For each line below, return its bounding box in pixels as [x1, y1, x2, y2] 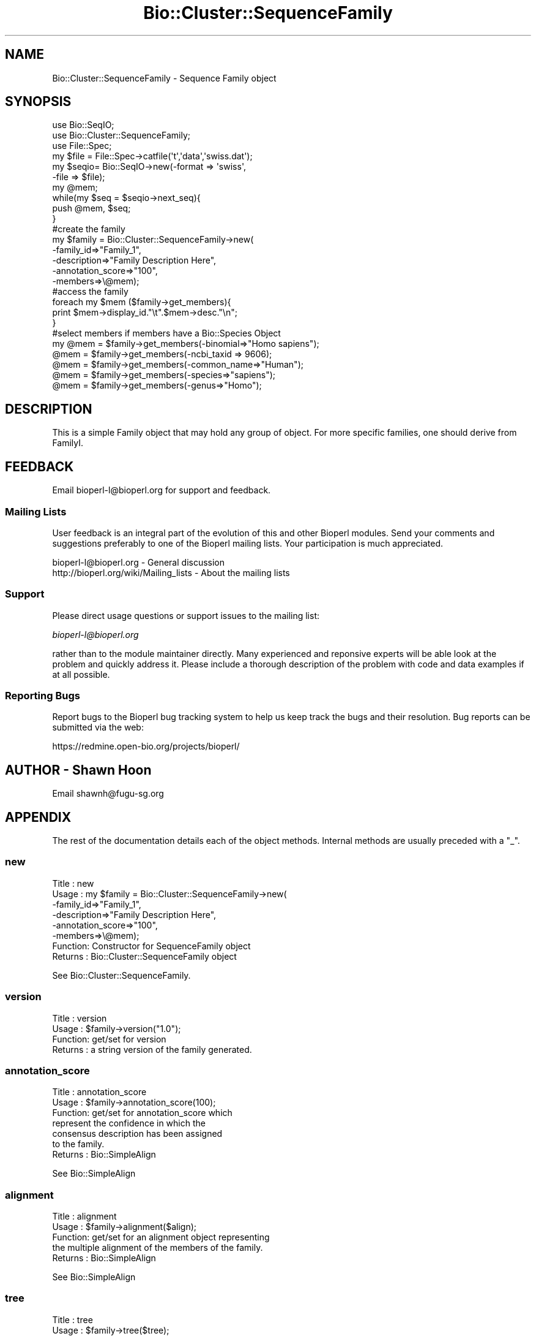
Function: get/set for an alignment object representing [52, 1232, 270, 1243]
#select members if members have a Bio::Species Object [52, 328, 281, 339]
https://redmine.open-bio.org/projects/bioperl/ [52, 741, 240, 752]
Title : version [52, 1012, 107, 1023]
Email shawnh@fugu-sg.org [52, 788, 164, 799]
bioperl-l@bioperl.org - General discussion [52, 556, 225, 567]
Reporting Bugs [5, 689, 80, 702]
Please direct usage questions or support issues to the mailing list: [52, 610, 319, 621]
